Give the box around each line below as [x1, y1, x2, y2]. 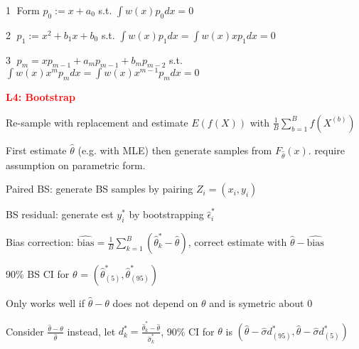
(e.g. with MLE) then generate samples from [77, 142, 272, 157]
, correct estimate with [188, 235, 287, 249]
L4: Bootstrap [6, 90, 75, 104]
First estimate [6, 142, 67, 157]
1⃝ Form [6, 3, 40, 17]
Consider [6, 323, 44, 338]
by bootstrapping [129, 207, 204, 222]
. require [308, 142, 345, 157]
